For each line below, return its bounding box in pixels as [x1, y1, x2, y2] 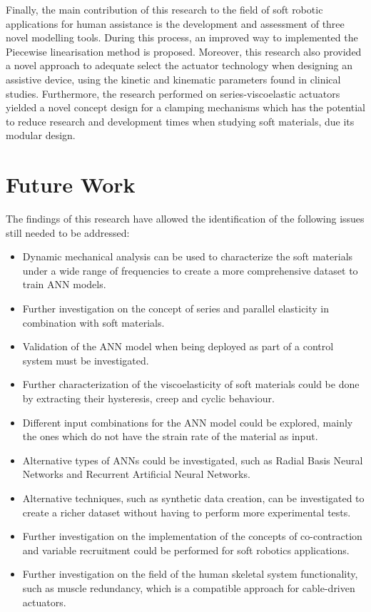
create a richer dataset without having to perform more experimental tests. [22, 504, 351, 519]
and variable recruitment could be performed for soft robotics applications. [22, 542, 350, 557]
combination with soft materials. [22, 315, 165, 330]
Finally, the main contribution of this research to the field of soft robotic [6, 2, 323, 16]
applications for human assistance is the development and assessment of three [6, 16, 345, 31]
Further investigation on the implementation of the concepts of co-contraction [22, 529, 362, 544]
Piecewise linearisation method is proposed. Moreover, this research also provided [6, 44, 362, 58]
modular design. [6, 128, 76, 143]
